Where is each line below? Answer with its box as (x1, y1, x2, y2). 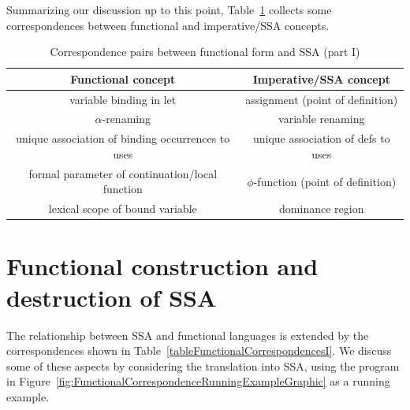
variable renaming (278, 110, 365, 127)
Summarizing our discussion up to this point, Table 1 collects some (6, 2, 332, 17)
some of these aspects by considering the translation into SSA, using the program (6, 357, 400, 374)
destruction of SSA (6, 281, 217, 313)
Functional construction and (6, 250, 319, 282)
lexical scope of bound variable (48, 200, 197, 217)
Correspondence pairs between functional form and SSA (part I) (50, 43, 360, 60)
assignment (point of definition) (245, 91, 398, 107)
